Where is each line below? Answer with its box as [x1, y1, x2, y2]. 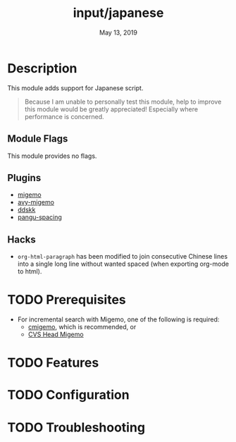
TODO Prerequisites [7, 292, 127, 308]
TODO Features [7, 355, 99, 371]
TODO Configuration [7, 387, 130, 403]
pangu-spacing [17, 213, 62, 221]
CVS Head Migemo [27, 330, 84, 339]
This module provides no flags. [7, 152, 97, 160]
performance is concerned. [24, 112, 104, 121]
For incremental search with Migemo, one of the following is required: [17, 315, 220, 324]
